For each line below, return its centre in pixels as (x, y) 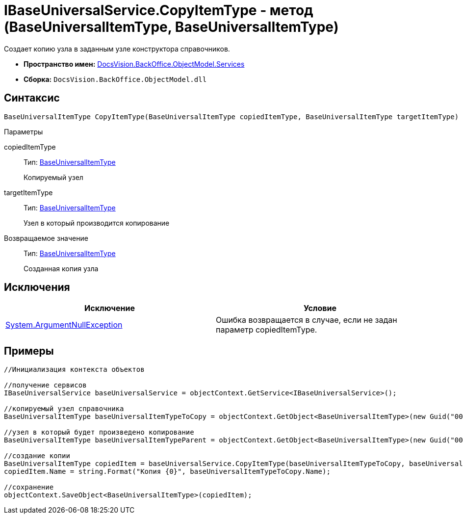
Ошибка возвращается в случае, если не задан (307, 320)
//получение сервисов (45, 385)
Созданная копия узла (61, 268)
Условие (320, 308)
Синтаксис (32, 98)
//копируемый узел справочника (64, 409)
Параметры (24, 131)
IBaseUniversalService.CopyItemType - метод (159, 10)
